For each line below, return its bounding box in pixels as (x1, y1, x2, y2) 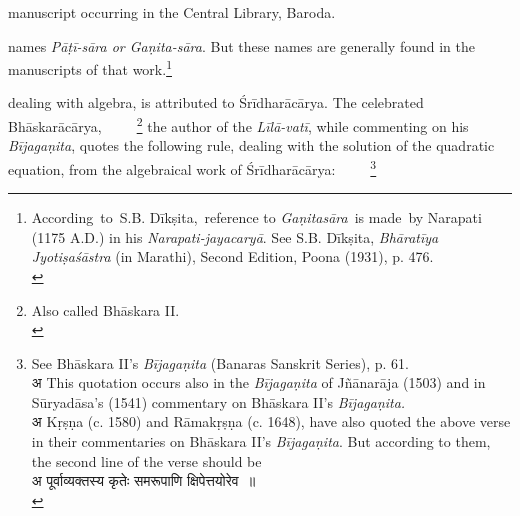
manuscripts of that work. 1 (8, 56, 172, 79)
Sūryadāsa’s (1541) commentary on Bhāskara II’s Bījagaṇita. (31, 391, 406, 412)
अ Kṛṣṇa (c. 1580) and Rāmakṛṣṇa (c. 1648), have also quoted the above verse (31, 411, 511, 432)
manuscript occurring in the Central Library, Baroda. (8, 2, 336, 22)
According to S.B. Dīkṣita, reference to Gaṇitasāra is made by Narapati (31, 207, 482, 228)
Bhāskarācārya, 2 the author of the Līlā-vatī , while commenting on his (8, 113, 469, 136)
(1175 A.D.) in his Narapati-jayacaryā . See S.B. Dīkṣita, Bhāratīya (31, 226, 439, 247)
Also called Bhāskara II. (31, 299, 180, 320)
